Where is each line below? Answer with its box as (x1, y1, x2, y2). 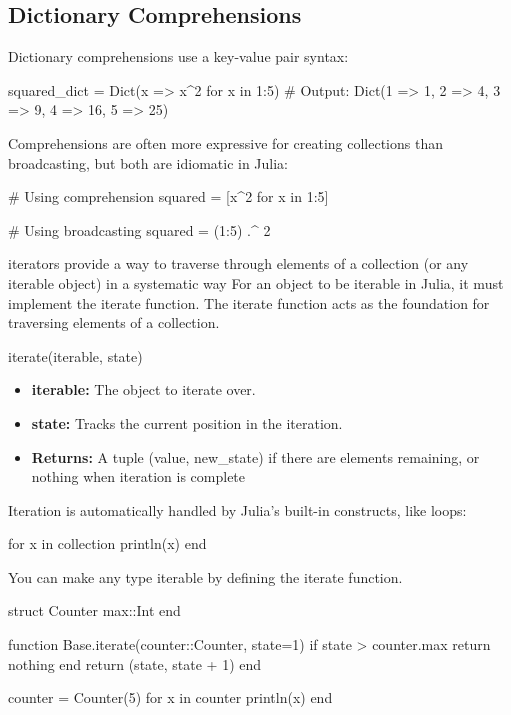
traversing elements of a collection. (8, 312, 220, 333)
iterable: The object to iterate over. (31, 379, 256, 400)
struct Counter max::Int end (8, 600, 181, 621)
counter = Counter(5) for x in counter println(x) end (8, 687, 333, 708)
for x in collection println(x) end (8, 533, 207, 554)
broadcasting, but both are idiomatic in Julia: (8, 152, 289, 173)
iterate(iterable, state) (8, 345, 143, 366)
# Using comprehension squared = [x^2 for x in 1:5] (8, 186, 329, 207)
